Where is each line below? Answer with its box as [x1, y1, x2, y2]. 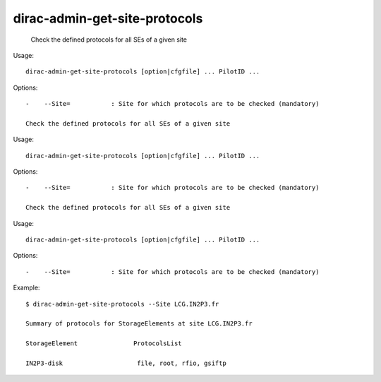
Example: [13, 283, 40, 292]
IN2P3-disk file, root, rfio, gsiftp [25, 359, 227, 367]
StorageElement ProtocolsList [25, 340, 183, 347]
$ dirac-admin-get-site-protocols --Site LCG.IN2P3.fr [25, 300, 219, 308]
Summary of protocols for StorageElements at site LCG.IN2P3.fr [25, 320, 253, 328]
